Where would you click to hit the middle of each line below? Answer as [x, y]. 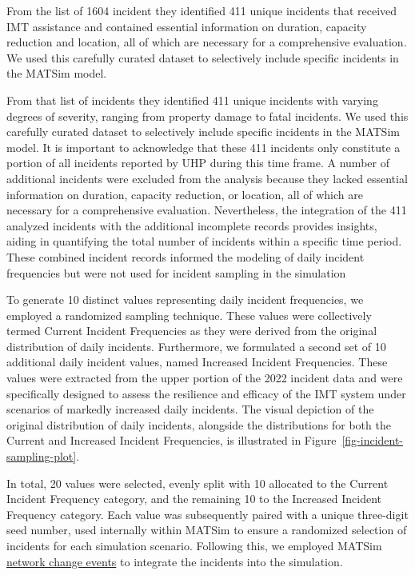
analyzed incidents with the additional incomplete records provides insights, [192, 225]
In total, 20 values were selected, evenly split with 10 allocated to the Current [198, 483]
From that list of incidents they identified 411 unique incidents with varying [192, 100]
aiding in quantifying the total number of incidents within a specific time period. [204, 241]
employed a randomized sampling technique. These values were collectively [189, 315]
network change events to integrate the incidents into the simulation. [175, 561]
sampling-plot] [42, 456]
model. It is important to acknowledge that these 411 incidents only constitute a [204, 147]
